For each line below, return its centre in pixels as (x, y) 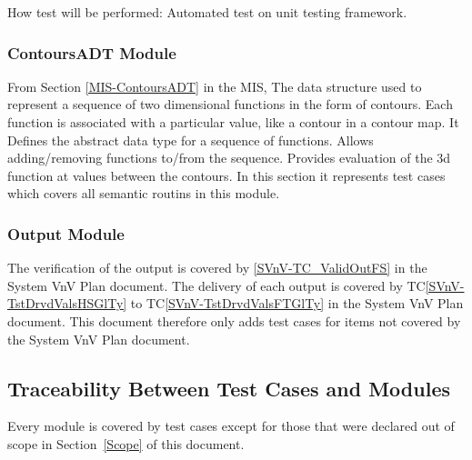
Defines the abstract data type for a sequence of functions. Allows (191, 140)
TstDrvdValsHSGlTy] (67, 303)
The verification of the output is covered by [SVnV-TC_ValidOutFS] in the (217, 268)
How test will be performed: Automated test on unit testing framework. (207, 12)
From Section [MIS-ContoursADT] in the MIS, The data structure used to (215, 86)
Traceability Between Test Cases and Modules (229, 388)
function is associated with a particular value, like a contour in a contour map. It (233, 122)
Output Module (66, 233)
